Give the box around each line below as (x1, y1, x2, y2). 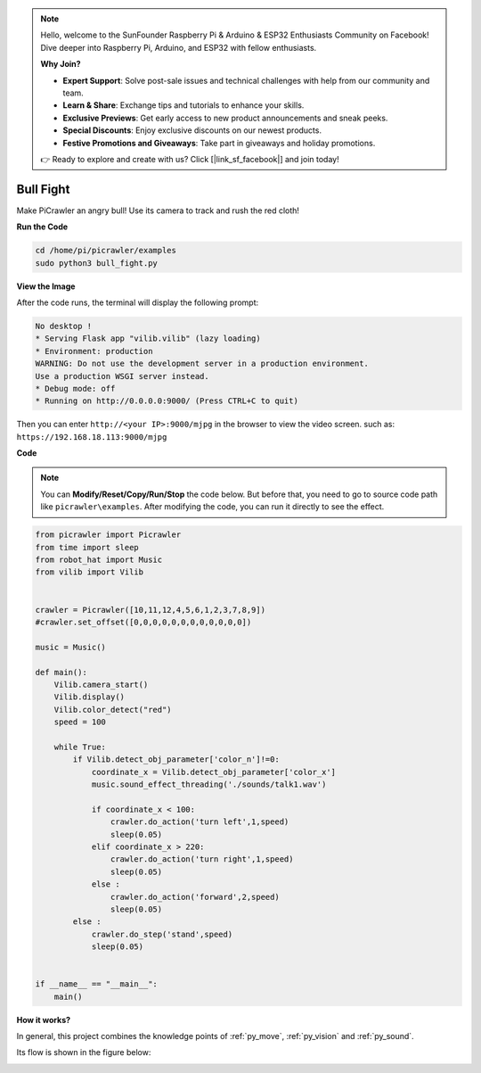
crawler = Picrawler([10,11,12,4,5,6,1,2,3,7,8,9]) (35, 605, 266, 615)
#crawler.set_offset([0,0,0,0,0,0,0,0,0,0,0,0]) (35, 616, 252, 627)
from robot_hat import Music (35, 554, 163, 565)
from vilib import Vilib (35, 567, 144, 577)
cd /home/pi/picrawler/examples (35, 245, 177, 256)
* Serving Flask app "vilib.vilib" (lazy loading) (35, 334, 262, 343)
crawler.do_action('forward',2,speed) (110, 892, 280, 902)
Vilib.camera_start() (53, 679, 149, 689)
